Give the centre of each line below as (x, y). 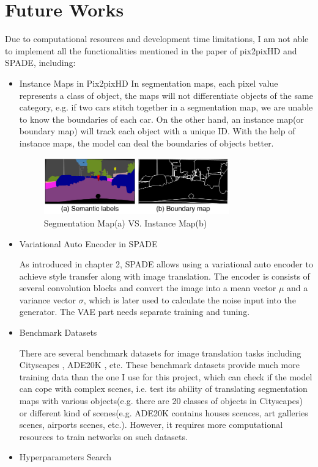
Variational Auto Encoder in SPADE (88, 243)
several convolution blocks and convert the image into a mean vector (148, 288)
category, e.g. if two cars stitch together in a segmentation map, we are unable (166, 107)
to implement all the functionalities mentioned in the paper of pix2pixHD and (151, 50)
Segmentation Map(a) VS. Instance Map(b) (125, 223)
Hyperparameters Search (65, 457)
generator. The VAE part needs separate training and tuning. (135, 312)
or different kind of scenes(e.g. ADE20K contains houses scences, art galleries (164, 412)
